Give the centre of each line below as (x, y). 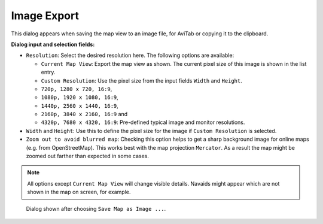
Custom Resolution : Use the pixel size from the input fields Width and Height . (141, 80)
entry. (48, 72)
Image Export (45, 16)
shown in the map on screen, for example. (79, 192)
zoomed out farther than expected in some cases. (87, 156)
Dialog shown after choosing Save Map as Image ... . (96, 208)
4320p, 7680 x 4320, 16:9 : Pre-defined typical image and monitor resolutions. (143, 122)
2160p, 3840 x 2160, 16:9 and (84, 114)
